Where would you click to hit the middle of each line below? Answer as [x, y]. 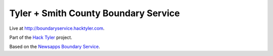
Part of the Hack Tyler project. [41, 37]
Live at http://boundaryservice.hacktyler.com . [57, 28]
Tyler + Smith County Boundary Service [95, 13]
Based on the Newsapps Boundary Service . [55, 47]
